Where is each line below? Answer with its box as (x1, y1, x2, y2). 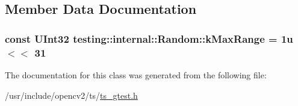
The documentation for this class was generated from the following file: (5, 68, 267, 81)
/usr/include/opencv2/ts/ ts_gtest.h (5, 89, 138, 101)
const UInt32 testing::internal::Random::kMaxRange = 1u (5, 31, 293, 46)
